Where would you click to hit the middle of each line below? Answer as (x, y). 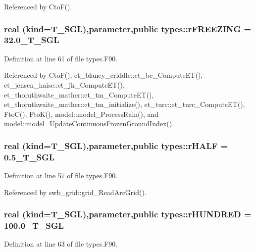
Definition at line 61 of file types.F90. (61, 58)
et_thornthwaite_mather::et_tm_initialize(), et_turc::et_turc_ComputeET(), (125, 104)
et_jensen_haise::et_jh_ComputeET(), (64, 84)
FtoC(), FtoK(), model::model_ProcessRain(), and (81, 114)
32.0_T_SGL (32, 40)
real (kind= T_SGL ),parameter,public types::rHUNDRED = (128, 214)
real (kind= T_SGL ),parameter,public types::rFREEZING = (128, 28)
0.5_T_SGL (29, 157)
